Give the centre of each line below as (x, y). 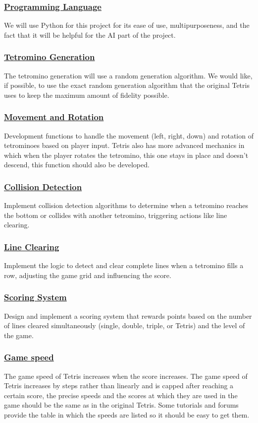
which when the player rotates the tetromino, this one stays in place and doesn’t (126, 155)
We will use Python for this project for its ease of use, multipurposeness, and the (127, 25)
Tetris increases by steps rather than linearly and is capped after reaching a (119, 386)
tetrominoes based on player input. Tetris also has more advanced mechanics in (124, 145)
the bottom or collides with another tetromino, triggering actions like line (116, 215)
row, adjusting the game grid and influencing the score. (88, 275)
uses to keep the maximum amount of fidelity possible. (87, 95)
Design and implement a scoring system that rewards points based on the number (128, 316)
